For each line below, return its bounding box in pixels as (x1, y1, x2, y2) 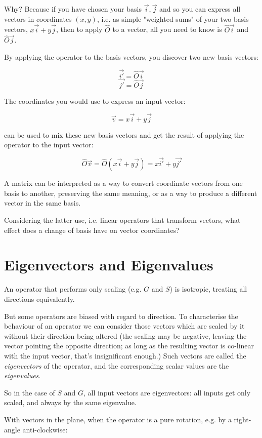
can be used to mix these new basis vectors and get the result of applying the (4, 129, 244, 140)
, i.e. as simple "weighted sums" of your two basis (97, 13, 249, 24)
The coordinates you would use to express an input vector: (4, 96, 186, 106)
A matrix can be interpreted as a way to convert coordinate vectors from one (4, 178, 243, 188)
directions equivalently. (4, 293, 75, 304)
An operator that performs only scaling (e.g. (4, 284, 142, 294)
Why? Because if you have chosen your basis (4, 4, 142, 14)
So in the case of (4, 387, 55, 397)
